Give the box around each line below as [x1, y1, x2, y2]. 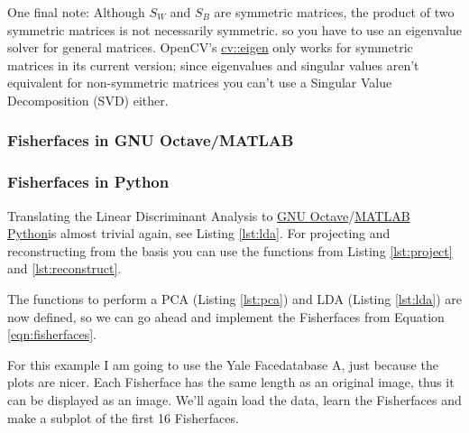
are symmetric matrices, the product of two [214, 3, 455, 21]
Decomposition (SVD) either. [7, 90, 169, 109]
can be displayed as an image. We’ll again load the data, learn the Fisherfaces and [7, 390, 462, 409]
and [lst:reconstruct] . [7, 259, 122, 278]
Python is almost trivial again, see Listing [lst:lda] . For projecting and [7, 224, 391, 243]
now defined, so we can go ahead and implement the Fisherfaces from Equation [7, 307, 445, 326]
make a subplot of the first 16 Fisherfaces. [7, 408, 239, 427]
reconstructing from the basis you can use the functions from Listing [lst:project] [7, 241, 453, 260]
